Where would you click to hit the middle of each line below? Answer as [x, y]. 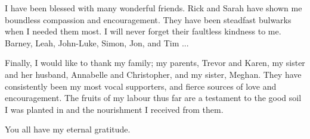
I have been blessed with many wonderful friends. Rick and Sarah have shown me [154, 8]
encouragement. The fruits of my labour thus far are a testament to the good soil [153, 98]
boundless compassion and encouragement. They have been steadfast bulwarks [148, 19]
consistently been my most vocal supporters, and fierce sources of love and [141, 86]
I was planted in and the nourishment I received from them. [114, 109]
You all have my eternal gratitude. [68, 129]
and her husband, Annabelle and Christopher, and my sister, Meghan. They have [153, 74]
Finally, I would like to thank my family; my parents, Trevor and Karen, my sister [155, 63]
